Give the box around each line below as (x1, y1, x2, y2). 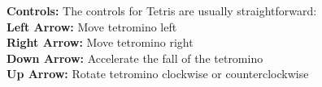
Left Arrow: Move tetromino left (7, 18, 177, 35)
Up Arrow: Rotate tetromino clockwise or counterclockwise (7, 65, 309, 82)
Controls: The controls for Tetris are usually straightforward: (7, 2, 317, 19)
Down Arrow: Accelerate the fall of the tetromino (7, 49, 263, 66)
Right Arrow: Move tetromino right (7, 34, 194, 51)
